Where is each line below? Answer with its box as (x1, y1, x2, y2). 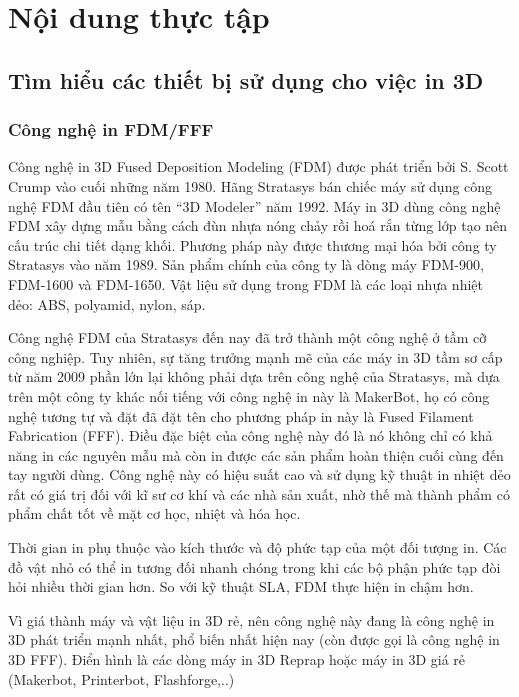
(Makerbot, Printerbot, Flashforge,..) (8, 668, 235, 689)
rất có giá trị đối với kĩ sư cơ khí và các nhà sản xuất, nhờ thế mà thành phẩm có (8, 483, 510, 504)
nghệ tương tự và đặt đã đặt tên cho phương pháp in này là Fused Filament (8, 405, 474, 426)
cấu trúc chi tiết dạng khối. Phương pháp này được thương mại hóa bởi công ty (8, 234, 497, 255)
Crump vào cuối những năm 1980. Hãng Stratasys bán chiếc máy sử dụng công (8, 175, 493, 196)
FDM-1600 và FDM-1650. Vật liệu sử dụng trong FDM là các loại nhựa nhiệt (8, 273, 483, 294)
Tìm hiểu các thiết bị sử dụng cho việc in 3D (8, 64, 484, 95)
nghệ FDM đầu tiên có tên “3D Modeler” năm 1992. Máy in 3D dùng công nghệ (8, 195, 501, 216)
